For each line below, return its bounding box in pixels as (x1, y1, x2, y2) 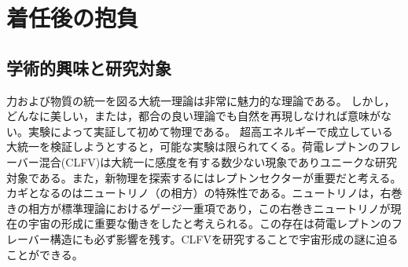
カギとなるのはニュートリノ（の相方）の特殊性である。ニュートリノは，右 (6, 185, 391, 201)
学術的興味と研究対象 (6, 55, 171, 79)
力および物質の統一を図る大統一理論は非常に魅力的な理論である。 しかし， (6, 92, 395, 108)
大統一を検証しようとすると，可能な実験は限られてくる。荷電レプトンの (6, 138, 379, 155)
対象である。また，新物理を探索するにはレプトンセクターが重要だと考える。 (6, 169, 402, 185)
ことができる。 (6, 246, 83, 262)
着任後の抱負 (6, 2, 139, 34)
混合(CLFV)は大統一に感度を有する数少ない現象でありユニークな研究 (39, 153, 398, 170)
